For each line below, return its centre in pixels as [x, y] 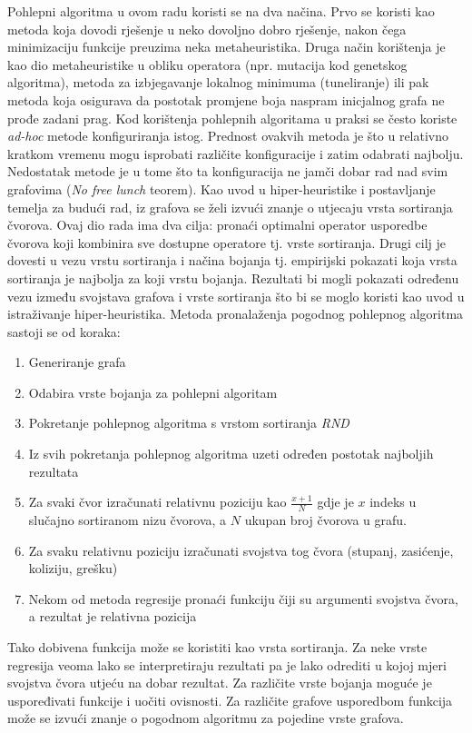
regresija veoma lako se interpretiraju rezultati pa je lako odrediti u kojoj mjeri [227, 664]
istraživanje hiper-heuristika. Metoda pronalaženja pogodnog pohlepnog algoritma [236, 314]
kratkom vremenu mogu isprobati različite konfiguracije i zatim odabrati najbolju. [236, 153]
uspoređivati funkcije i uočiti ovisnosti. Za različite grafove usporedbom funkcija [230, 700]
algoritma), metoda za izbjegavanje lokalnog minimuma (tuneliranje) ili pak [218, 82]
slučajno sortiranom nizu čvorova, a [128, 520]
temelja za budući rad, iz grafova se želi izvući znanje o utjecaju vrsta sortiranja [230, 207]
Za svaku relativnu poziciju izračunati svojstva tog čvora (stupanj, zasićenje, [241, 550]
